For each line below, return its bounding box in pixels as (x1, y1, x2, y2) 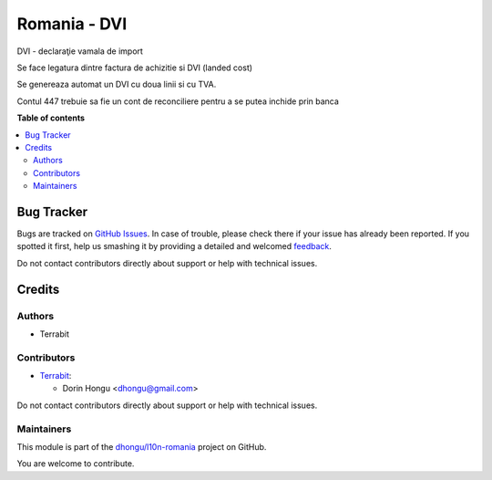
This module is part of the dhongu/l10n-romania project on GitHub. (16, 441, 267, 452)
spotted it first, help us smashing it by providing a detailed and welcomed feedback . (16, 241, 333, 252)
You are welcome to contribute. (16, 458, 135, 469)
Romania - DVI (16, 14, 128, 34)
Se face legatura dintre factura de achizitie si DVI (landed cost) (16, 62, 253, 73)
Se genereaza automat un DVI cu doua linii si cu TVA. (16, 78, 217, 90)
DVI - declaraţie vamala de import (16, 46, 143, 57)
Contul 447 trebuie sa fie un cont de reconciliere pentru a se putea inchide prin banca (16, 96, 339, 107)
